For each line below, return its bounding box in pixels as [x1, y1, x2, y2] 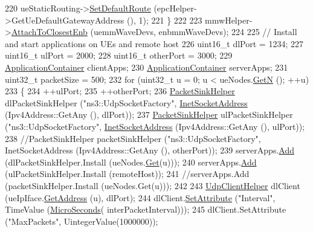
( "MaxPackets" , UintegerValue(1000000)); [5, 214, 158, 227]
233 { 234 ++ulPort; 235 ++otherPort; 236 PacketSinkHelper [5, 85, 235, 97]
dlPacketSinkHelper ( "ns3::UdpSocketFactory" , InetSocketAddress [5, 96, 248, 109]
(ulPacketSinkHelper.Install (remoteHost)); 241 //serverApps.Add [5, 167, 250, 180]
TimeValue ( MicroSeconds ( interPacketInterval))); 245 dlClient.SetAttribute [5, 203, 286, 216]
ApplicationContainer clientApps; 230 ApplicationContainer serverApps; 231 [5, 60, 288, 73]
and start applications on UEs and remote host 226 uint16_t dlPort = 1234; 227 [5, 37, 303, 50]
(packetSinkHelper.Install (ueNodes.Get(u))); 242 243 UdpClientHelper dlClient [5, 179, 300, 192]
